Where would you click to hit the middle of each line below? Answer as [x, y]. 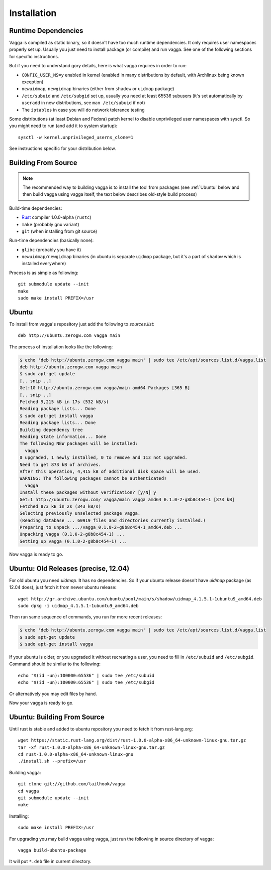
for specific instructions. [34, 56]
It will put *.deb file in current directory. [50, 862]
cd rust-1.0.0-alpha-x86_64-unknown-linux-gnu [76, 754]
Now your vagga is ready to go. [42, 703]
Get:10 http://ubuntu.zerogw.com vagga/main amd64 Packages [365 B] [105, 388]
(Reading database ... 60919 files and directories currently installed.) [113, 520]
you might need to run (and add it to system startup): [63, 126]
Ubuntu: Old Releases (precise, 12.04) [69, 568]
